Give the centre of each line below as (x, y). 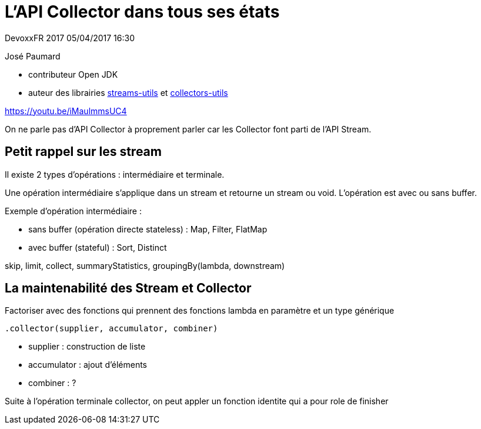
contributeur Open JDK (73, 74)
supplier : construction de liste (87, 347)
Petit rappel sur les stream (83, 152)
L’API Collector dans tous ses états (142, 12)
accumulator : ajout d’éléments (88, 365)
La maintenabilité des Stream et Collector (128, 288)
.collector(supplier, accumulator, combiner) (111, 329)
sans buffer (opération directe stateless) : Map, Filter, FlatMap (148, 229)
